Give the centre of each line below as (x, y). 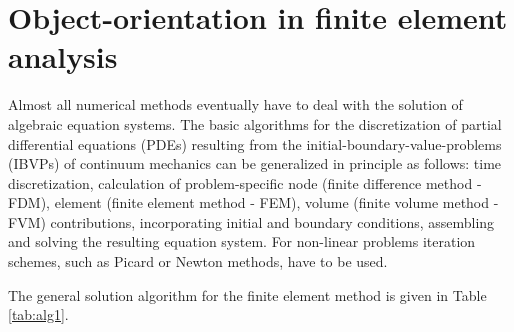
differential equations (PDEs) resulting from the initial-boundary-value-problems (255, 143)
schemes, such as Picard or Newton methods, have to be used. (198, 261)
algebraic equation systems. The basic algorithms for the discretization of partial (255, 123)
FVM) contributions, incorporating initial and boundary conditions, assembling (251, 221)
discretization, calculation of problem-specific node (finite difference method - (245, 182)
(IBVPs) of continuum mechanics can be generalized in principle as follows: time (255, 163)
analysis (63, 56)
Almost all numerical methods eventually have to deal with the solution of (235, 104)
